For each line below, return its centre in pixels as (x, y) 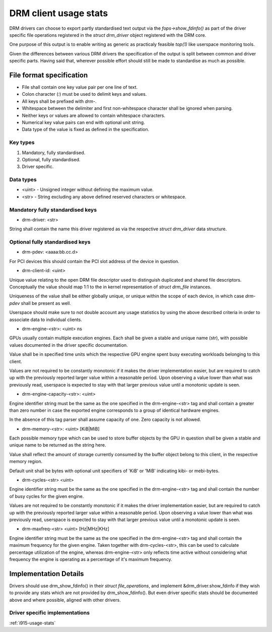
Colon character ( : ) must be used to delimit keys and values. (84, 94)
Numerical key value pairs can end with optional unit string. (84, 122)
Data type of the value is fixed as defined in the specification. (86, 130)
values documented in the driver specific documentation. (69, 345)
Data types (23, 180)
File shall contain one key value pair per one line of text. (80, 87)
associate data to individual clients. (46, 320)
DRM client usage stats (59, 13)
